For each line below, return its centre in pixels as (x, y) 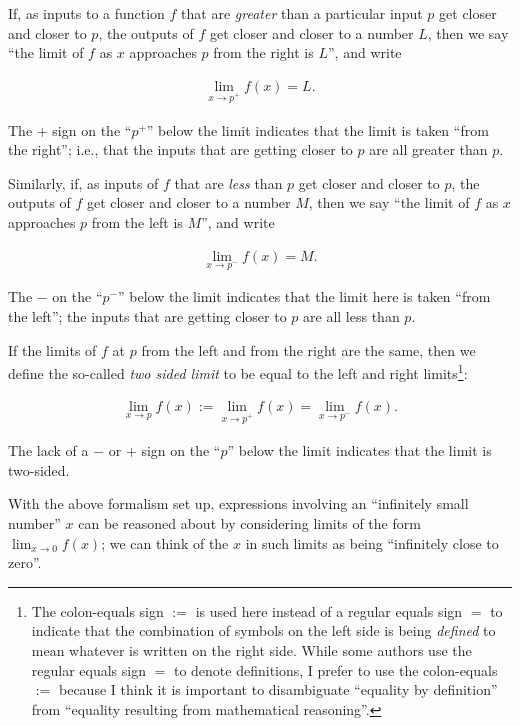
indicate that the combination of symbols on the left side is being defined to (263, 630)
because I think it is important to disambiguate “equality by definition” (278, 689)
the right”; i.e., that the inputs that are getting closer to (180, 149)
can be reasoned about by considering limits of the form (249, 522)
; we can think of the (165, 542)
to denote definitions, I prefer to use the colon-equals (335, 669)
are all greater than (428, 149)
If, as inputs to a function (86, 13)
